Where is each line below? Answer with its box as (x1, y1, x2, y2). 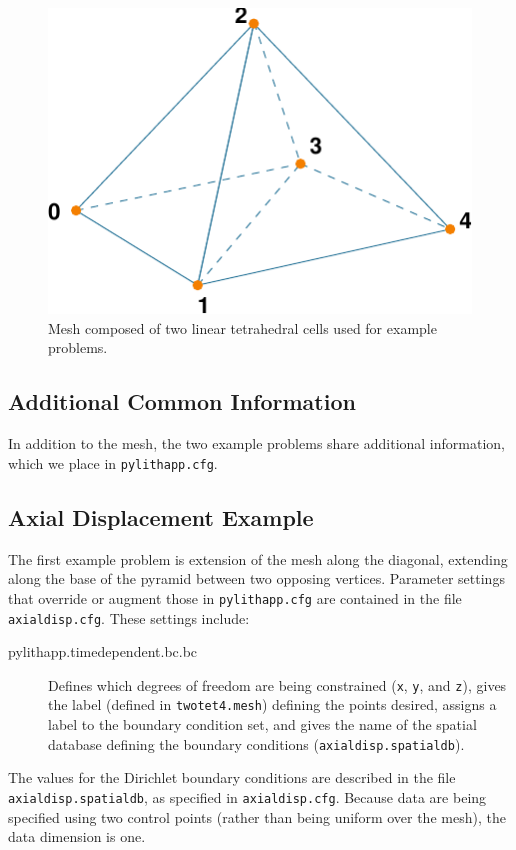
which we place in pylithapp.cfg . (8, 452, 218, 473)
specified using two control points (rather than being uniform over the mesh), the (8, 806, 506, 827)
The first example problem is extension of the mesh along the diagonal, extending (8, 548, 508, 569)
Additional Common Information (8, 386, 356, 417)
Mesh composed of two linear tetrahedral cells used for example (48, 317, 437, 338)
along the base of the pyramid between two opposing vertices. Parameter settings (8, 568, 505, 589)
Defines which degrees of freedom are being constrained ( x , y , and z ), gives (48, 674, 507, 695)
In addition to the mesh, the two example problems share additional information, (8, 433, 505, 454)
